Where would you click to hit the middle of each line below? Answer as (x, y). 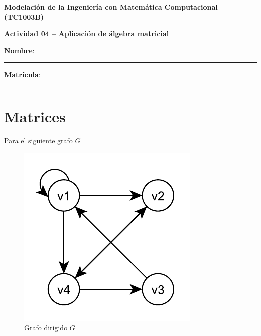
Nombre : (19, 50)
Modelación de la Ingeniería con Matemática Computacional (111, 7)
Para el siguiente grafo (38, 140)
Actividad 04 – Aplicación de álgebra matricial (87, 33)
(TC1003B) (24, 16)
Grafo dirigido (46, 328)
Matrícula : (22, 74)
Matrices (35, 116)
